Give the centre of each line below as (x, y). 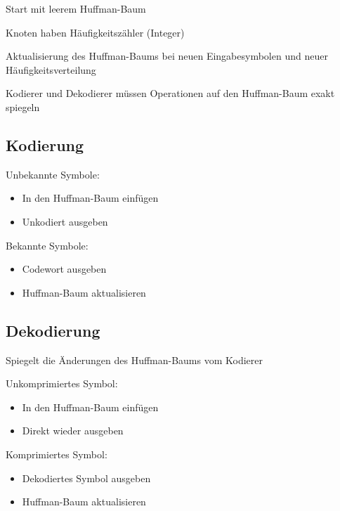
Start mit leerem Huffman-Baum (76, 8)
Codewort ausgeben (64, 269)
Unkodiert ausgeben (65, 221)
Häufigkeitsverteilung (51, 69)
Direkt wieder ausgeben (73, 431)
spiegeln (23, 106)
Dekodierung (53, 330)
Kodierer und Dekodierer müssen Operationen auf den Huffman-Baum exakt (170, 93)
